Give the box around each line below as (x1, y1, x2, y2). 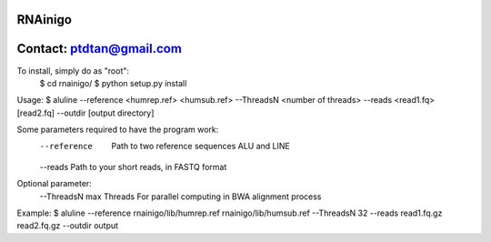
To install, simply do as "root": (16, 65, 130, 76)
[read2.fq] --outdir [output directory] (16, 107, 155, 118)
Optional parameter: (16, 178, 93, 189)
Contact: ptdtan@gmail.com (16, 41, 182, 56)
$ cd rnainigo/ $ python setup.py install (39, 77, 187, 88)
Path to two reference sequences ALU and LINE (111, 141, 290, 152)
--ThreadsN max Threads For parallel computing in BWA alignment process (39, 191, 322, 202)
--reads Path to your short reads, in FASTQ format (39, 161, 227, 172)
